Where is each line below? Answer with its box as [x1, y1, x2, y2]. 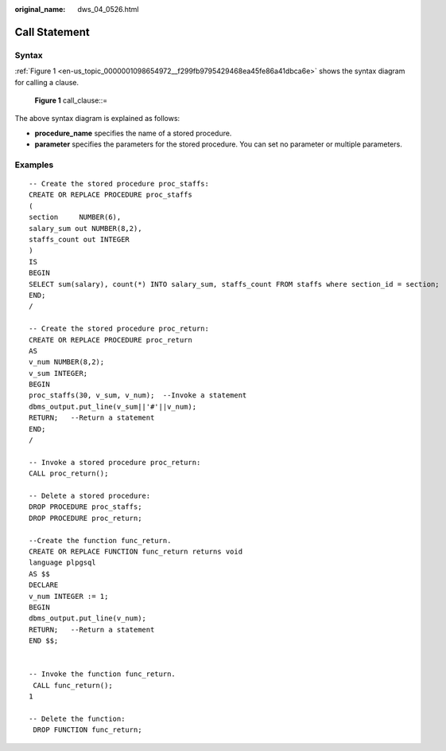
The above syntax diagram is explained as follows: [14, 114, 180, 123]
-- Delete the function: [29, 714, 126, 723]
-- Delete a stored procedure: [29, 491, 151, 500]
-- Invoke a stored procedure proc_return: [29, 458, 201, 467]
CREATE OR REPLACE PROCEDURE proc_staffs [29, 190, 192, 199]
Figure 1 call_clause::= [34, 96, 108, 105]
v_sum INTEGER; [29, 369, 88, 377]
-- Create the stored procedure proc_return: [29, 324, 210, 334]
